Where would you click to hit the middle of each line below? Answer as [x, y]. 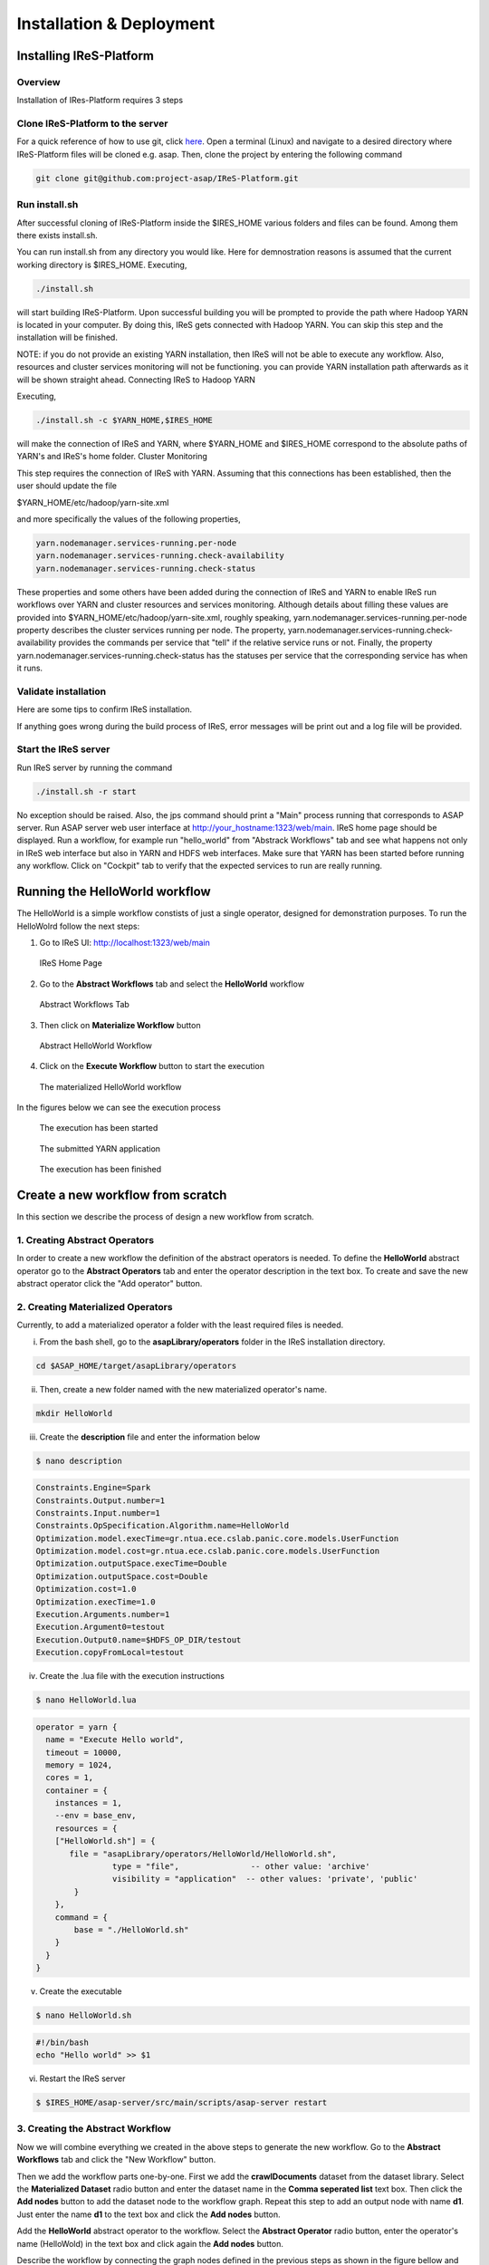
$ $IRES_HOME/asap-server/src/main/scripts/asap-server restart [182, 2103]
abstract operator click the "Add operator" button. [110, 1284]
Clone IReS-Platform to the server [92, 124]
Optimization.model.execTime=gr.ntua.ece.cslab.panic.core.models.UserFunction [217, 1538]
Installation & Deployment [116, 24]
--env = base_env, [96, 1816]
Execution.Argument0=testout [101, 1627]
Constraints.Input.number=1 [98, 1513]
